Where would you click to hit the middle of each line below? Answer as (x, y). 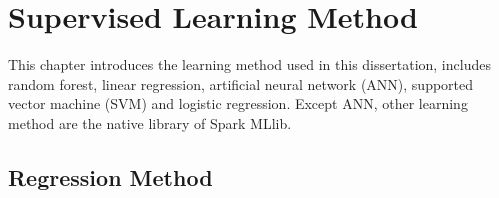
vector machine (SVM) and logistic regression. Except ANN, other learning (238, 103)
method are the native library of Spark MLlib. (150, 122)
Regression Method (110, 176)
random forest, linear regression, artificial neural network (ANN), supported (241, 83)
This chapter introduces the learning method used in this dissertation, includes (249, 64)
